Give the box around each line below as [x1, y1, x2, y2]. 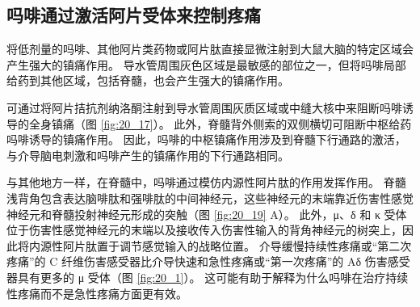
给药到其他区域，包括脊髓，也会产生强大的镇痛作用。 [6, 72, 289, 89]
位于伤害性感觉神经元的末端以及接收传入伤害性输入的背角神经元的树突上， [6, 221, 402, 238]
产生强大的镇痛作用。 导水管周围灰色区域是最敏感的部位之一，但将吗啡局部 [6, 56, 406, 73]
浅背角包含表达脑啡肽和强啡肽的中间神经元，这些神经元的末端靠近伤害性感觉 [6, 189, 414, 206]
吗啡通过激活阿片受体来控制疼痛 [6, 2, 261, 27]
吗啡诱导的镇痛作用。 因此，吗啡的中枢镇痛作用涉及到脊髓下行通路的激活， [6, 131, 406, 148]
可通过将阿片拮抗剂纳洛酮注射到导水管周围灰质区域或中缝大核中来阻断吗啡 [6, 99, 402, 116]
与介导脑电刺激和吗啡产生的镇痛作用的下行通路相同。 [6, 146, 289, 163]
